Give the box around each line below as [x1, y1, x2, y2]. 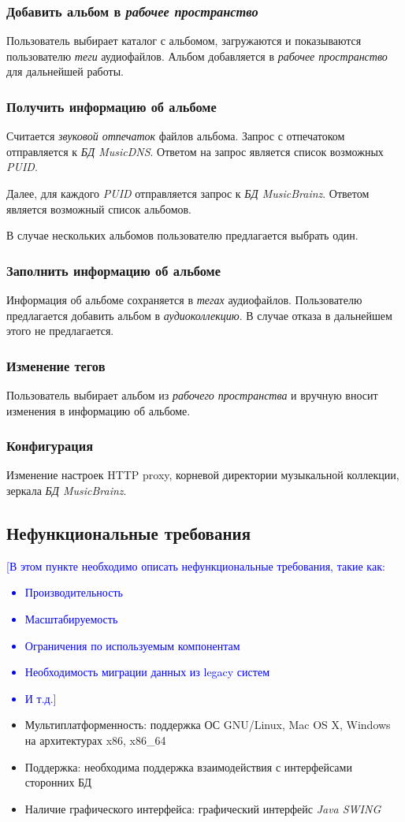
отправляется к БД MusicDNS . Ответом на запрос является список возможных [6, 143, 384, 159]
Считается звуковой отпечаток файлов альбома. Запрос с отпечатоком [6, 128, 345, 144]
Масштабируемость [24, 610, 118, 627]
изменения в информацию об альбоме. [6, 402, 191, 418]
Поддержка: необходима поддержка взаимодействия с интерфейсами [24, 758, 352, 775]
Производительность [24, 584, 123, 601]
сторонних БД [24, 774, 92, 790]
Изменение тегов [6, 355, 106, 375]
